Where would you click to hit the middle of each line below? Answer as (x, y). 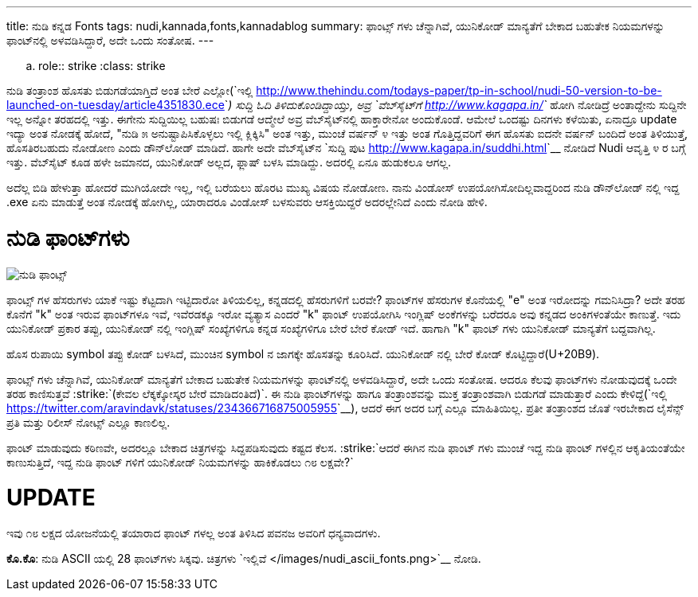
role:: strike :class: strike (102, 66)
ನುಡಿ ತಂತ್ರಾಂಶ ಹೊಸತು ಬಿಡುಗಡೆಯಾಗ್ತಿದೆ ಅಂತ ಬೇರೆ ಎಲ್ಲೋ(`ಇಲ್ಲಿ (130, 90)
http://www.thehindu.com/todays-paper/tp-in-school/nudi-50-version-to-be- (459, 90)
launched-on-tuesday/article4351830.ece (116, 105)
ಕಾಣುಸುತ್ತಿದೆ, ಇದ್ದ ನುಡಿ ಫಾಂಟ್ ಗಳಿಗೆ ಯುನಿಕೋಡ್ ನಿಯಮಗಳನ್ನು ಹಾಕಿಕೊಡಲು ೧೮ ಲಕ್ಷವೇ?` (180, 462)
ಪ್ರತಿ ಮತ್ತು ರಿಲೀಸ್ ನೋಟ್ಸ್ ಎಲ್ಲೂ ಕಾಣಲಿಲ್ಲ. (88, 422)
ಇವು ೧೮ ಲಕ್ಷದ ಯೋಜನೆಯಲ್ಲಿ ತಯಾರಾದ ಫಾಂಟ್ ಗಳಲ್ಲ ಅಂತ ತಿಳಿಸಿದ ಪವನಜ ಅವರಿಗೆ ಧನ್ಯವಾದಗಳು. (194, 533)
